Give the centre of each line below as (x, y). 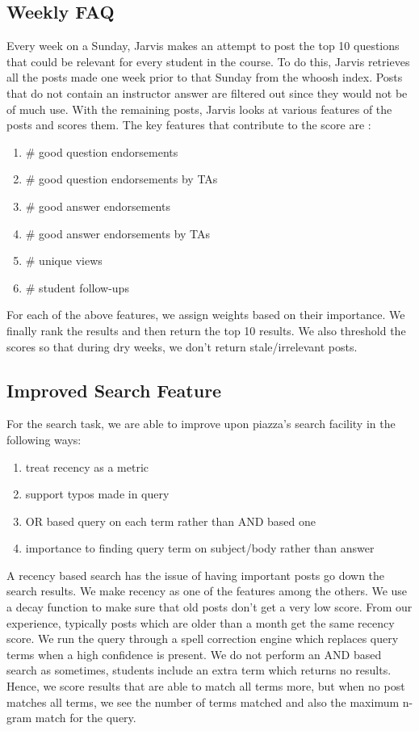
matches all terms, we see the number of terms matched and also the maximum (203, 702)
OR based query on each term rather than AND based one (171, 521)
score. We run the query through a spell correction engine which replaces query (203, 639)
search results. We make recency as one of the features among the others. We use (207, 591)
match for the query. (86, 718)
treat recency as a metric (87, 466)
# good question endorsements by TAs (122, 179)
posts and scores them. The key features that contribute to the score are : (189, 125)
